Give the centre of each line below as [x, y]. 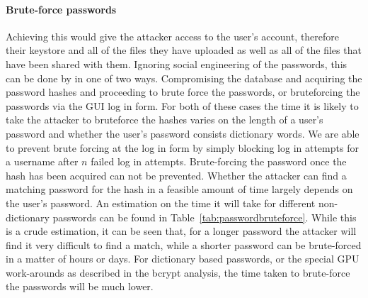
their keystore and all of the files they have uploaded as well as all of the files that [184, 50]
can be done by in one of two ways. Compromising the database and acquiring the [184, 78]
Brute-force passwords [61, 9]
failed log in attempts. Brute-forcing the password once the [219, 161]
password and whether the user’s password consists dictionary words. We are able [183, 133]
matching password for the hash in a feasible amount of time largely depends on [179, 189]
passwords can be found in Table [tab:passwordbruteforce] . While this [205, 217]
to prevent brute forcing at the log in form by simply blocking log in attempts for [182, 147]
